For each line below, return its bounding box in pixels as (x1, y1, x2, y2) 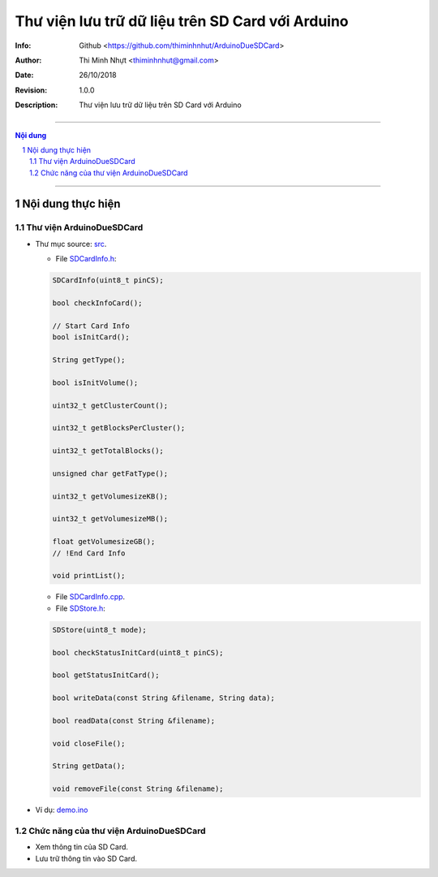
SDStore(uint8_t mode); (52, 625, 148, 634)
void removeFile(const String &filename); (52, 784, 224, 793)
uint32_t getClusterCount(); (52, 400, 169, 410)
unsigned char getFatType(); (52, 469, 169, 478)
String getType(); (52, 355, 126, 365)
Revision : (15, 85, 48, 95)
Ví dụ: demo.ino (35, 805, 88, 815)
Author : (15, 55, 42, 65)
